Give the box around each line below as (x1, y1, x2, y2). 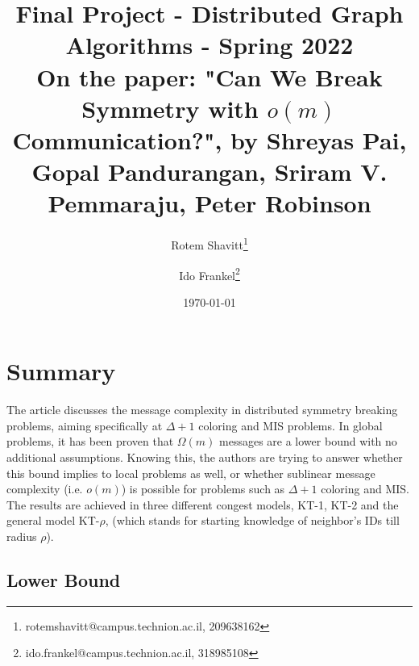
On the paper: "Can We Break (36, 60, 383, 93)
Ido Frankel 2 (179, 264, 240, 283)
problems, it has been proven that (6, 433, 174, 450)
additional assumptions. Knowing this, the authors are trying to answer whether (6, 449, 403, 466)
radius (6, 528, 37, 545)
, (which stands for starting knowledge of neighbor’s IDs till (105, 512, 400, 529)
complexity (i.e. (6, 480, 83, 497)
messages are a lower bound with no (219, 433, 397, 450)
